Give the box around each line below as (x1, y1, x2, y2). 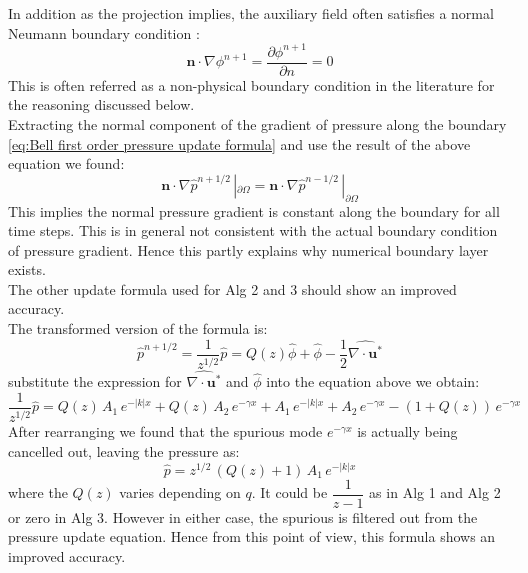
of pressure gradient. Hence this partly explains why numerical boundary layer (8, 239, 489, 260)
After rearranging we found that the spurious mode (8, 421, 323, 442)
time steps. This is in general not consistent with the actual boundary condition (8, 220, 498, 241)
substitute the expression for (8, 371, 182, 392)
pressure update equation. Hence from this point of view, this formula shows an (8, 526, 496, 547)
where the (8, 482, 68, 503)
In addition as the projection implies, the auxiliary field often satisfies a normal (8, 3, 494, 23)
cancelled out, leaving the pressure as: (8, 440, 240, 461)
